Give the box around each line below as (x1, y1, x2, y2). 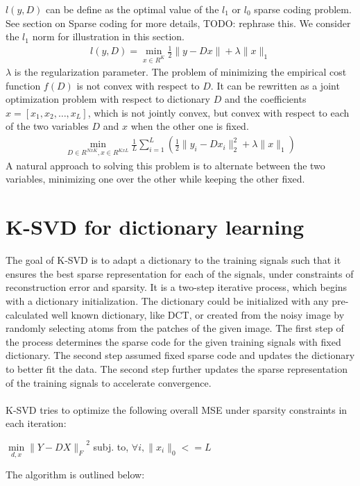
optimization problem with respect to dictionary (6, 92, 210, 106)
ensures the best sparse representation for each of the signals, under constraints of (6, 266, 354, 280)
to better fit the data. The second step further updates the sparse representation (6, 361, 348, 376)
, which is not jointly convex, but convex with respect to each (87, 105, 350, 119)
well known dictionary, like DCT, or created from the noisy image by (51, 307, 345, 321)
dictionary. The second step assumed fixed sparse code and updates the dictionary (6, 348, 355, 362)
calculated (6, 307, 49, 321)
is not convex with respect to (76, 78, 200, 92)
